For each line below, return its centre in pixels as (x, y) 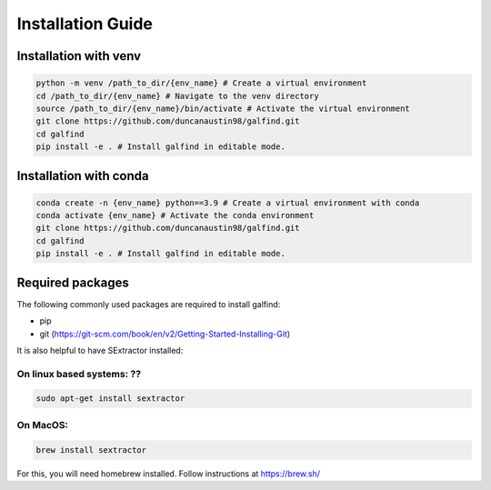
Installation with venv (79, 56)
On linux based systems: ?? (79, 374)
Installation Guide (85, 24)
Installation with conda (83, 176)
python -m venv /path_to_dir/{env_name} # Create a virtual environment (201, 83)
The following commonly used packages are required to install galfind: (149, 304)
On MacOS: (42, 425)
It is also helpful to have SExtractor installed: (100, 350)
